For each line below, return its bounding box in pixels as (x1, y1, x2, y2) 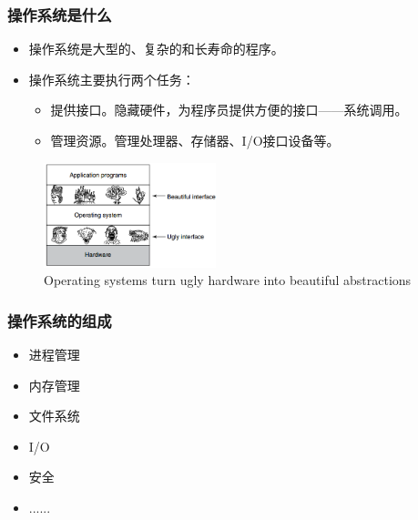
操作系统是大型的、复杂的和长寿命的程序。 (28, 39, 284, 58)
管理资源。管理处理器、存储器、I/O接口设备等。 (50, 131, 340, 149)
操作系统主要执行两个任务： (28, 69, 195, 88)
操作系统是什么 (7, 3, 112, 25)
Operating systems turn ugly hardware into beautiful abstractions (44, 270, 412, 290)
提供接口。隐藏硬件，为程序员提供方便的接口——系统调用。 (50, 100, 408, 119)
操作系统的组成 (7, 309, 112, 331)
